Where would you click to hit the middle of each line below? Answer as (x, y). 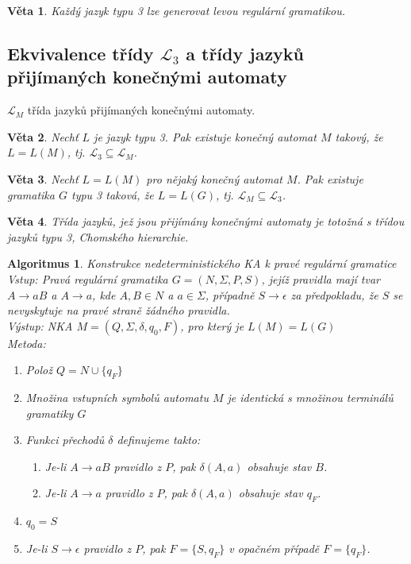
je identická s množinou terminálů (310, 398)
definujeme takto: (159, 440)
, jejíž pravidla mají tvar (321, 278)
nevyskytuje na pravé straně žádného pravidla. (119, 310)
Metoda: (27, 343)
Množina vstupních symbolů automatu (117, 398)
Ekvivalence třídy (81, 53)
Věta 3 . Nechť (43, 178)
